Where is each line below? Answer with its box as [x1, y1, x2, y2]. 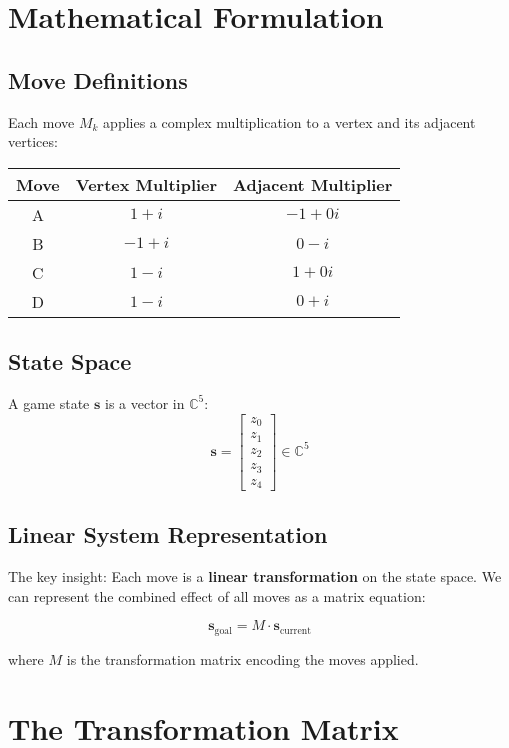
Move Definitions [8, 64, 188, 95]
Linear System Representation [8, 519, 328, 550]
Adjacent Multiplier [233, 172, 393, 196]
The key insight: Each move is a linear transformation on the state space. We [8, 566, 502, 587]
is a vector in [105, 392, 185, 413]
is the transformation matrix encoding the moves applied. [66, 648, 419, 669]
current [279, 625, 312, 636]
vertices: [8, 131, 58, 152]
